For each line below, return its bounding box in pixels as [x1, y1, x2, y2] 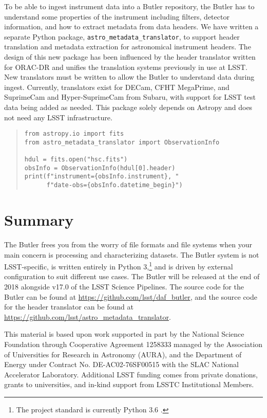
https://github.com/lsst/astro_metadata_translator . [4, 311, 171, 322]
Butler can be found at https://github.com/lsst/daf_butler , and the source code [4, 291, 258, 302]
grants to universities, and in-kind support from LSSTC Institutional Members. [4, 379, 254, 390]
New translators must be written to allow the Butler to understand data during [4, 71, 255, 82]
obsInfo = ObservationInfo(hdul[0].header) [24, 164, 176, 172]
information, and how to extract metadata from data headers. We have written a [4, 21, 259, 32]
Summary [4, 209, 74, 230]
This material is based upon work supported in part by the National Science [4, 329, 244, 339]
